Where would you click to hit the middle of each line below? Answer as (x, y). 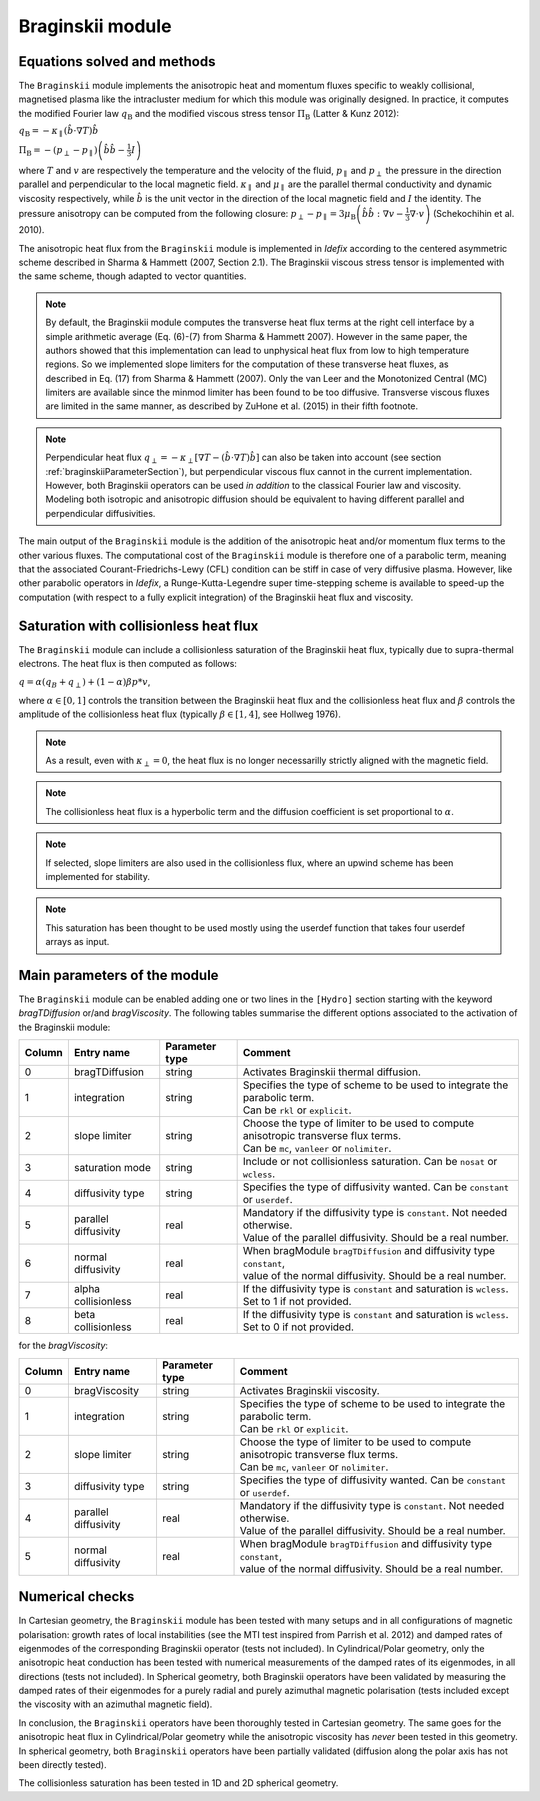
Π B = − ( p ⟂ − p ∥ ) (58, 151)
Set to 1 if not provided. (297, 1302)
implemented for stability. (97, 876)
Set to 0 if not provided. (298, 1327)
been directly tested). (62, 1765)
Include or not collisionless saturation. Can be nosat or (370, 1162)
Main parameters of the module (118, 975)
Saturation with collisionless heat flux (138, 625)
